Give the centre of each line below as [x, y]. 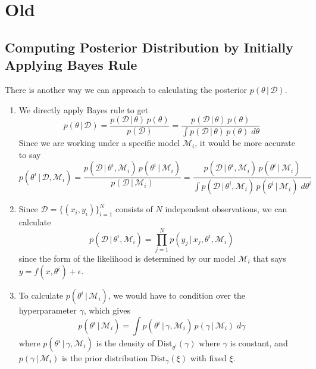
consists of [134, 209]
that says [270, 258]
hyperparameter [48, 310]
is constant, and [259, 343]
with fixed [208, 358]
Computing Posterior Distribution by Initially [149, 47]
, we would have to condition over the [177, 295]
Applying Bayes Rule [71, 65]
